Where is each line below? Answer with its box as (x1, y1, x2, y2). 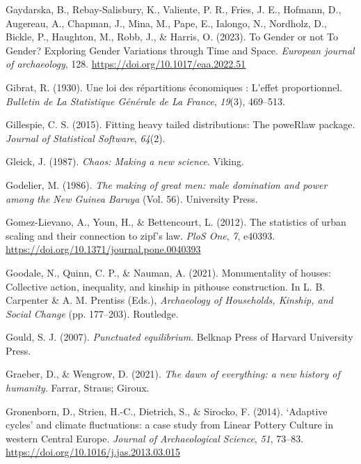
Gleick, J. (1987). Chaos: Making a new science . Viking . (6, 154, 244, 169)
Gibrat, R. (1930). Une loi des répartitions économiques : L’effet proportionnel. (6, 79, 342, 94)
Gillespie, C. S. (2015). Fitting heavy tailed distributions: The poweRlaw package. (6, 117, 355, 132)
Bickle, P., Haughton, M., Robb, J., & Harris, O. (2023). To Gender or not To (6, 29, 338, 44)
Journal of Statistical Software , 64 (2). (6, 130, 166, 145)
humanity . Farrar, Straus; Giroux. (6, 380, 150, 395)
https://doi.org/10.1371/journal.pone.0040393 (6, 242, 201, 256)
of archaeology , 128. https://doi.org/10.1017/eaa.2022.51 (6, 56, 246, 71)
